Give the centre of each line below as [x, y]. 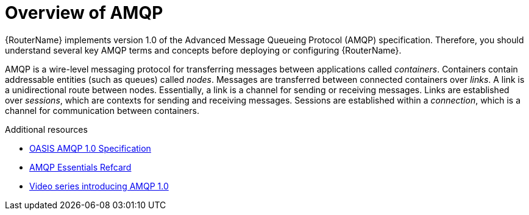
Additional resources [46, 129]
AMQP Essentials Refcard [80, 167]
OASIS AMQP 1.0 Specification [90, 148]
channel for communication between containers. [102, 110]
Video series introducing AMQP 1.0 [99, 186]
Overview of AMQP [84, 13]
